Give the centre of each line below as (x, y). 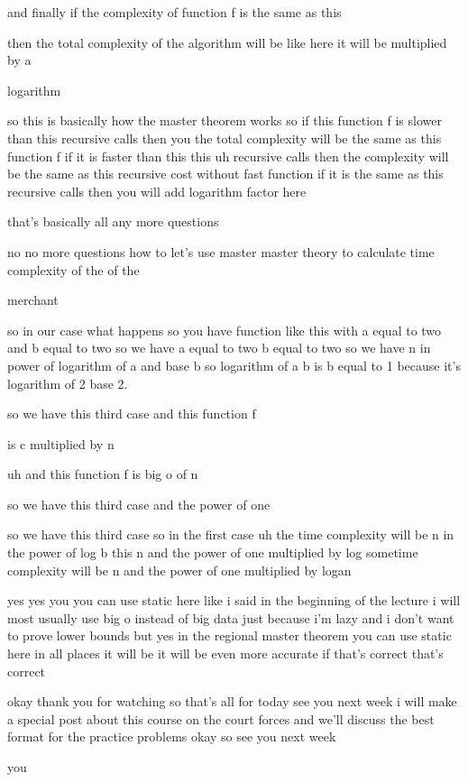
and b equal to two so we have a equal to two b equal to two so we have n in (219, 348)
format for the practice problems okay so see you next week (172, 736)
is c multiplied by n (61, 443)
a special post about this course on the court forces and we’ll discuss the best (221, 718)
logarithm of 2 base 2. (68, 383)
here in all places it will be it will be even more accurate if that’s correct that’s (225, 653)
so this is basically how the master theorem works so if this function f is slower (225, 120)
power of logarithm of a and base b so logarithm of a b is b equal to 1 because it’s (234, 365)
